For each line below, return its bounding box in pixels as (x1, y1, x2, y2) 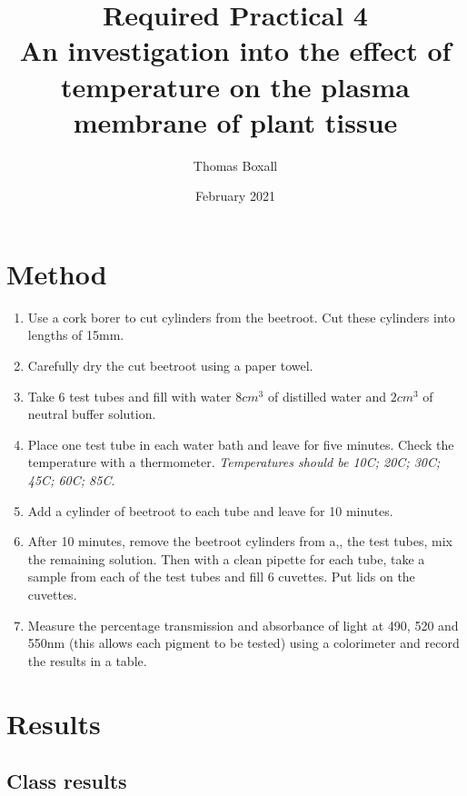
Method (6, 254, 107, 292)
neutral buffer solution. (27, 404, 156, 423)
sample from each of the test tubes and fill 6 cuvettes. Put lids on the (27, 567, 415, 586)
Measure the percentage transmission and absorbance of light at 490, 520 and (27, 615, 459, 634)
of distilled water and (267, 386, 386, 405)
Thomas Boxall (193, 155, 278, 174)
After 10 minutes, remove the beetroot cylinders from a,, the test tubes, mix (27, 532, 452, 551)
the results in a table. (27, 651, 147, 670)
